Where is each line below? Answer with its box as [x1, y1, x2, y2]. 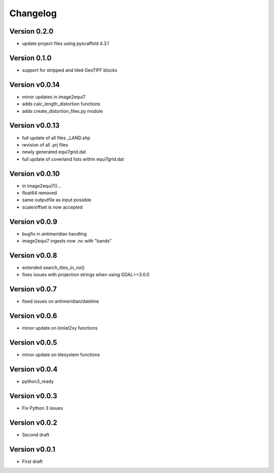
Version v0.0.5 [9, 338, 57, 347]
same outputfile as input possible [22, 197, 91, 203]
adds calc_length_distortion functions [22, 101, 101, 107]
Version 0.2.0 [9, 27, 54, 36]
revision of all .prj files [22, 141, 68, 147]
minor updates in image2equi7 [22, 94, 86, 100]
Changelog [9, 8, 57, 19]
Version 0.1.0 [9, 53, 52, 62]
